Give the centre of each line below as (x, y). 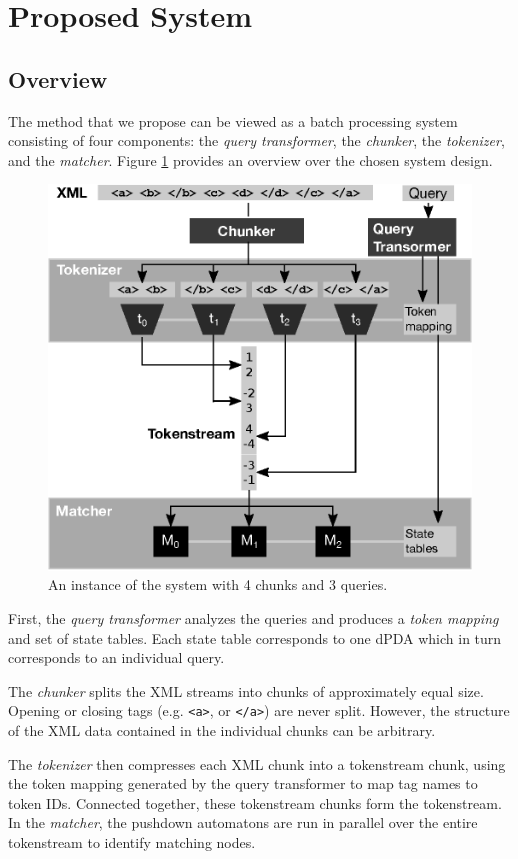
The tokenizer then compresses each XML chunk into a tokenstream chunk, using (257, 763)
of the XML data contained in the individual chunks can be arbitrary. (222, 730)
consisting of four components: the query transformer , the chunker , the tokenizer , (256, 140)
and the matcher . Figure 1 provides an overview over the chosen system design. (250, 159)
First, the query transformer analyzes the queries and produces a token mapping (253, 618)
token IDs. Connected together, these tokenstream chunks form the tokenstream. (255, 802)
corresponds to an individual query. (116, 657)
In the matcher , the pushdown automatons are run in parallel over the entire (243, 822)
